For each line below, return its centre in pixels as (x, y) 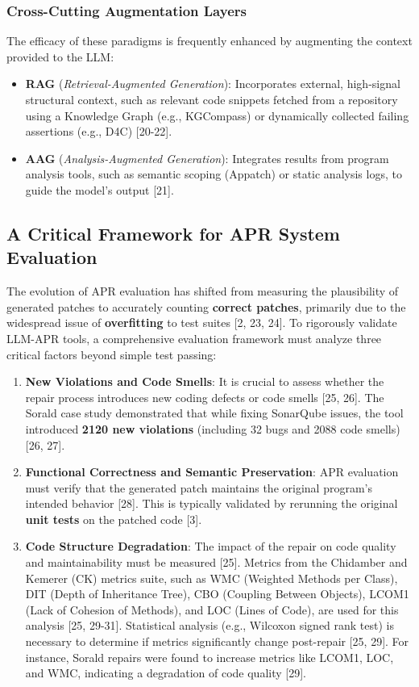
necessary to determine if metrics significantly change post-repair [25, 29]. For (217, 641)
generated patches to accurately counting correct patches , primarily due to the (206, 306)
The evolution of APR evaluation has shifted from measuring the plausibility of (203, 291)
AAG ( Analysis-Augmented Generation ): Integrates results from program (207, 158)
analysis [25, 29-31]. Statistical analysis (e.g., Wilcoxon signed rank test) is (210, 625)
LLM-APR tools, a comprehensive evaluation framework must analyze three (194, 338)
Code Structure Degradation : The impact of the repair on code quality (211, 546)
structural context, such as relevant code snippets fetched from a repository (212, 99)
